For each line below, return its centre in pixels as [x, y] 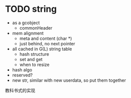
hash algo [22, 69]
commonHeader [36, 28]
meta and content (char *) [46, 38]
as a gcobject [26, 23]
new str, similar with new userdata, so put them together [69, 80]
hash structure [34, 54]
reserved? [22, 75]
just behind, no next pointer [47, 43]
